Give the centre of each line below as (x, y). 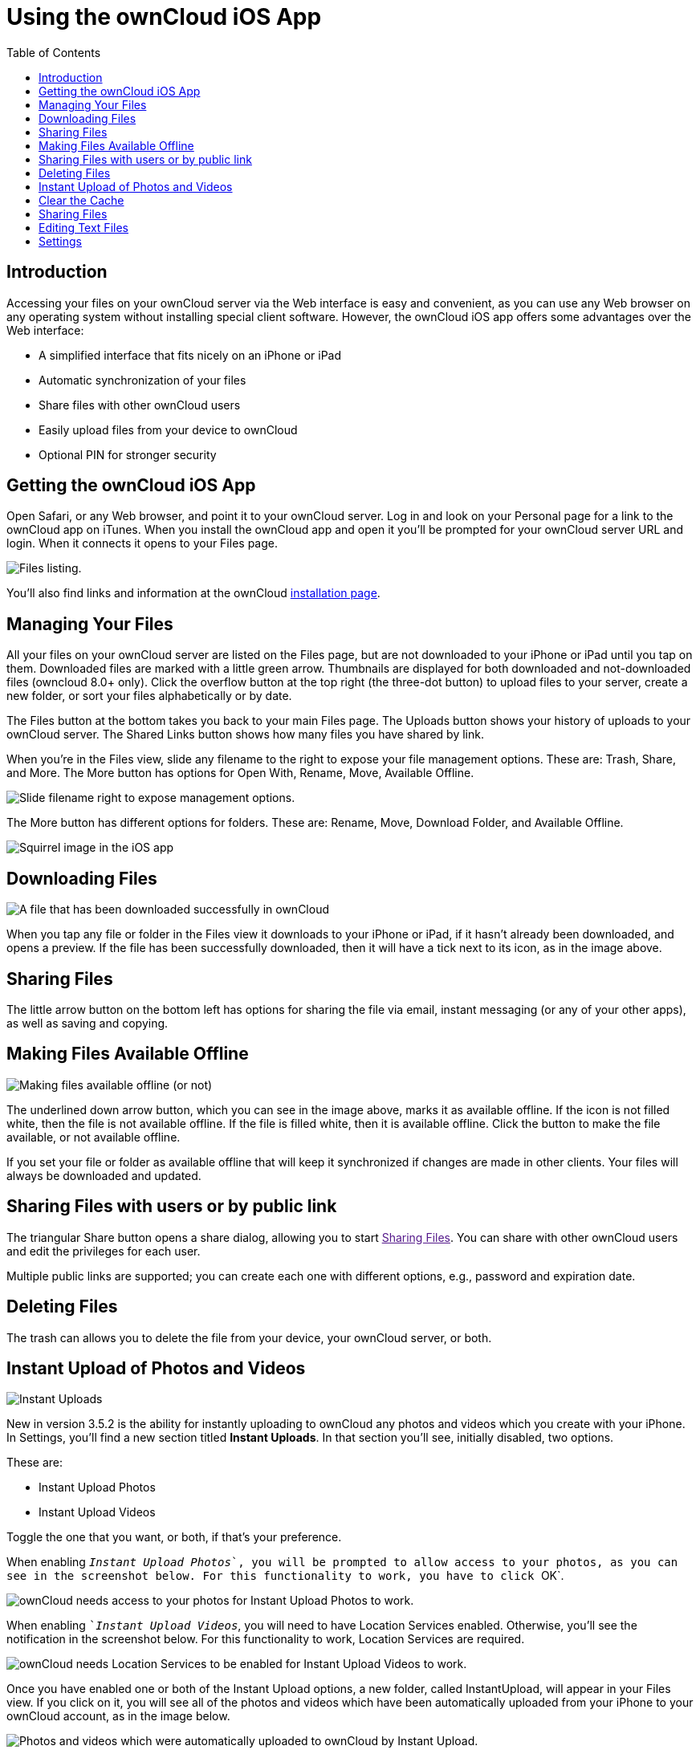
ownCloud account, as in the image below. (118, 1716)
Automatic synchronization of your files (142, 380)
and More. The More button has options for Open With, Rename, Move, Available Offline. (240, 773)
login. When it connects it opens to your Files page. (142, 543)
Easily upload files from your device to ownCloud (168, 429)
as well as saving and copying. (87, 1023)
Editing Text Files (83, 227)
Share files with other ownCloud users (140, 405)
